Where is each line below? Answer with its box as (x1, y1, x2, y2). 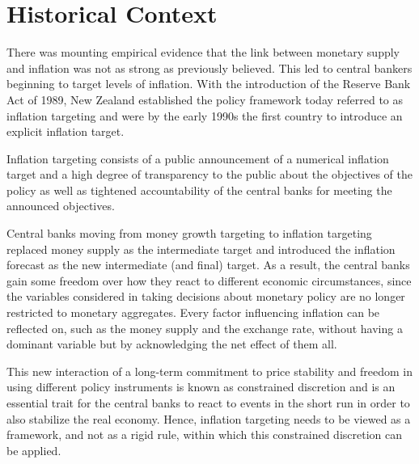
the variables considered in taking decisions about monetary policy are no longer (6, 288, 405, 305)
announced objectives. (6, 197, 115, 214)
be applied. (6, 441, 61, 458)
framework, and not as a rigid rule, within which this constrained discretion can (6, 426, 403, 443)
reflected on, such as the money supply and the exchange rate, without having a (6, 319, 403, 336)
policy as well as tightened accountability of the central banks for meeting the (6, 181, 392, 198)
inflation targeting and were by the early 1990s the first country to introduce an (6, 107, 403, 124)
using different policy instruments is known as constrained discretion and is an (6, 378, 396, 395)
